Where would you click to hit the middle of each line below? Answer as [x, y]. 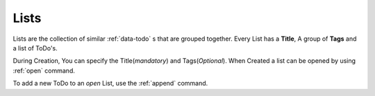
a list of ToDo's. [35, 48]
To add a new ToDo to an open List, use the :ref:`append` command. [110, 84]
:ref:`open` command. [44, 70]
